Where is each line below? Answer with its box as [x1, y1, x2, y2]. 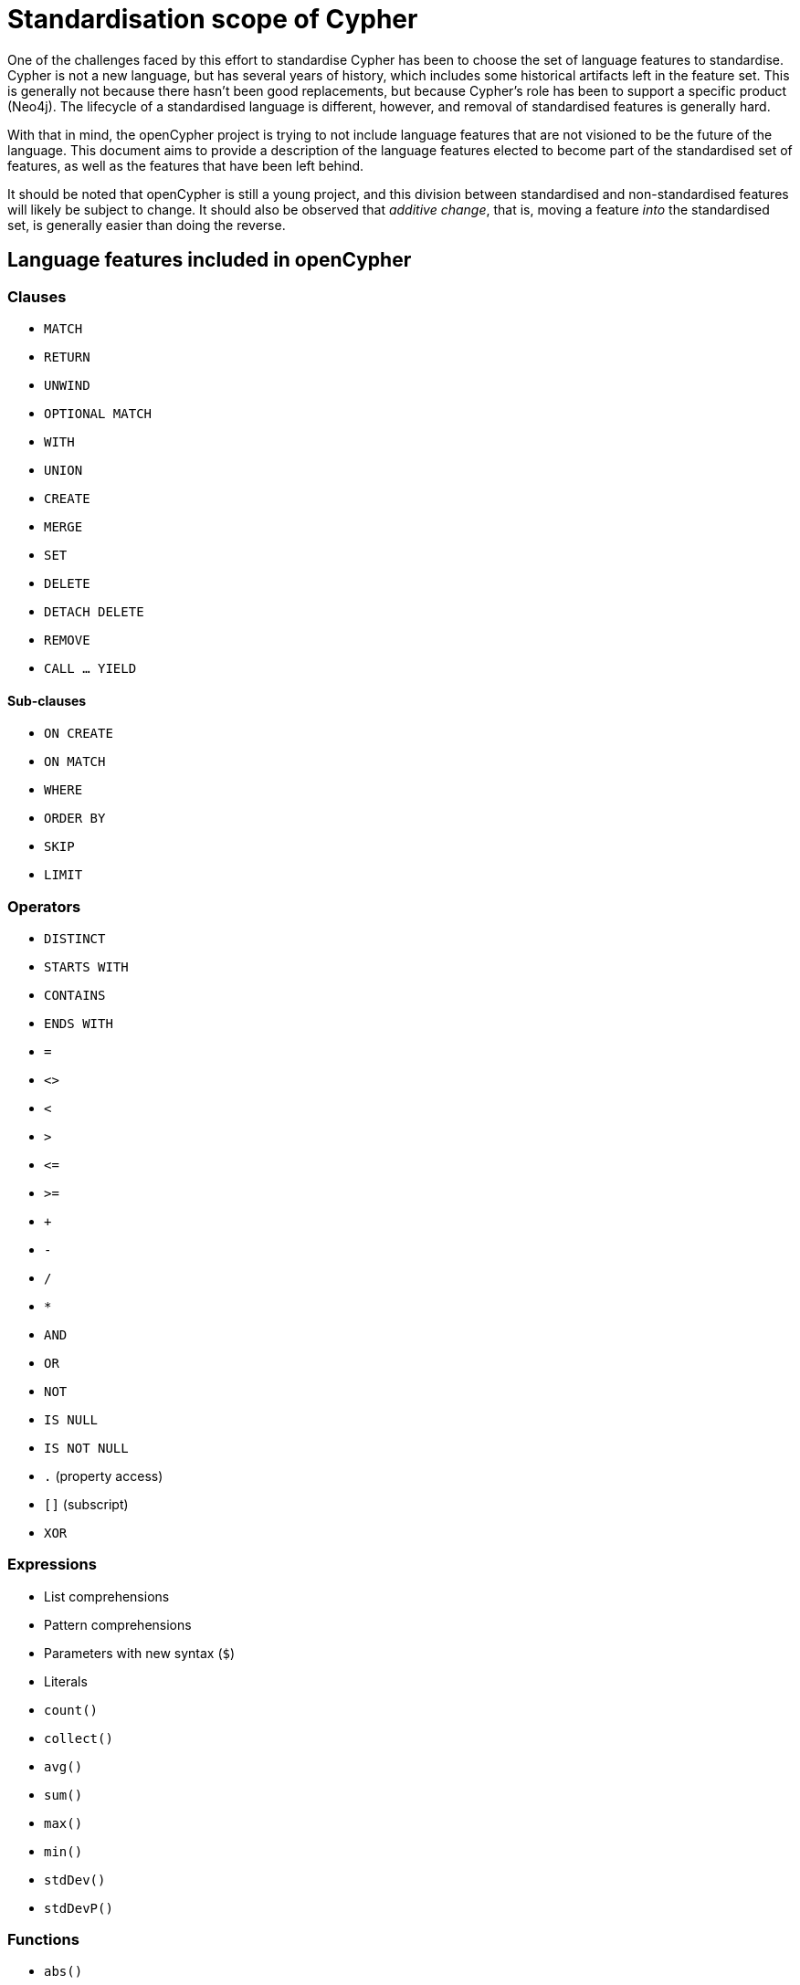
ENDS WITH [44, 1015, 113, 1031]
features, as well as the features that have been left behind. [7, 157, 364, 173]
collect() [44, 1730, 113, 1746]
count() [44, 1702, 99, 1717]
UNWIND [44, 377, 90, 393]
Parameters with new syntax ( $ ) [44, 1644, 236, 1661]
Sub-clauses [7, 692, 87, 709]
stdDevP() [44, 1900, 113, 1916]
